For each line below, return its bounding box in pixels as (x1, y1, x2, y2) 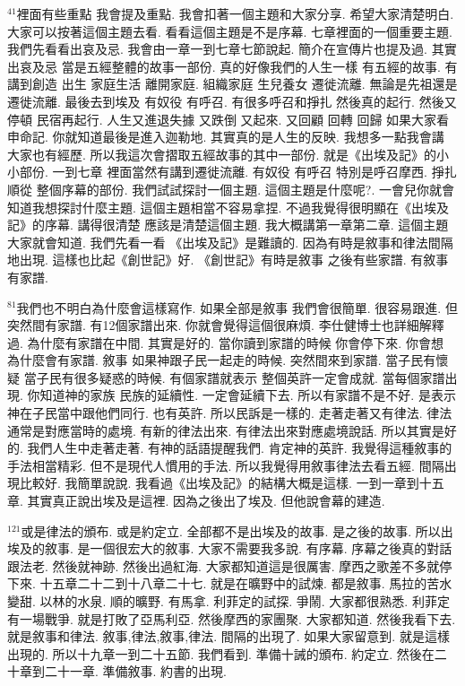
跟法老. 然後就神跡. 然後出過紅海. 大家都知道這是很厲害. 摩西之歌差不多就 (7, 556, 440, 575)
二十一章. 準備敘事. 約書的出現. (44, 662, 227, 681)
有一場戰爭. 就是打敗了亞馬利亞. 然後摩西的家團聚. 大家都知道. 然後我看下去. (7, 609, 456, 628)
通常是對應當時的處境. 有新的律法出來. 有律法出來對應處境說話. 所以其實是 (7, 421, 444, 439)
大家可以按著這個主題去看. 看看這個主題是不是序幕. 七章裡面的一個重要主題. (7, 22, 452, 40)
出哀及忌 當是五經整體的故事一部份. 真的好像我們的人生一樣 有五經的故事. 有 (7, 56, 458, 75)
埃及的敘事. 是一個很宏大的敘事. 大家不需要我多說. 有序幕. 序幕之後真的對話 (7, 539, 452, 558)
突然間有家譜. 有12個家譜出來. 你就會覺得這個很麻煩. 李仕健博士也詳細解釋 (7, 316, 444, 334)
